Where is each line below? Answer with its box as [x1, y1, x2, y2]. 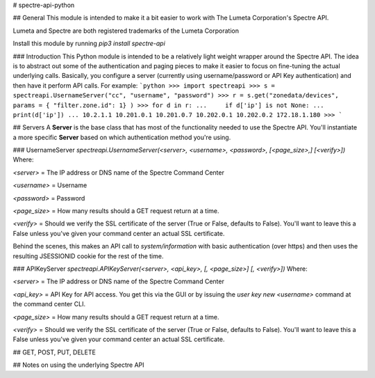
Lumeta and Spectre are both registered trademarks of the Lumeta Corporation [12, 26, 240, 35]
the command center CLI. [12, 300, 86, 308]
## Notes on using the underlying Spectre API [12, 361, 145, 369]
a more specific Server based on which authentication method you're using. [12, 133, 231, 141]
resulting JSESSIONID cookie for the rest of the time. [12, 251, 164, 260]
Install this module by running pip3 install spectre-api [12, 39, 166, 48]
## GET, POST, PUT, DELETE [12, 348, 97, 356]
